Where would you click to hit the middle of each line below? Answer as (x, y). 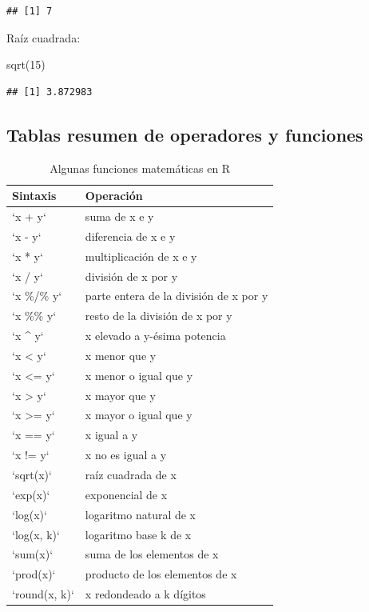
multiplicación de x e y (141, 256)
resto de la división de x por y (159, 316)
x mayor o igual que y (139, 415)
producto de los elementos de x (161, 574)
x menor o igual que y (139, 375)
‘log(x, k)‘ (36, 534)
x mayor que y (120, 395)
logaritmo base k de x (138, 534)
